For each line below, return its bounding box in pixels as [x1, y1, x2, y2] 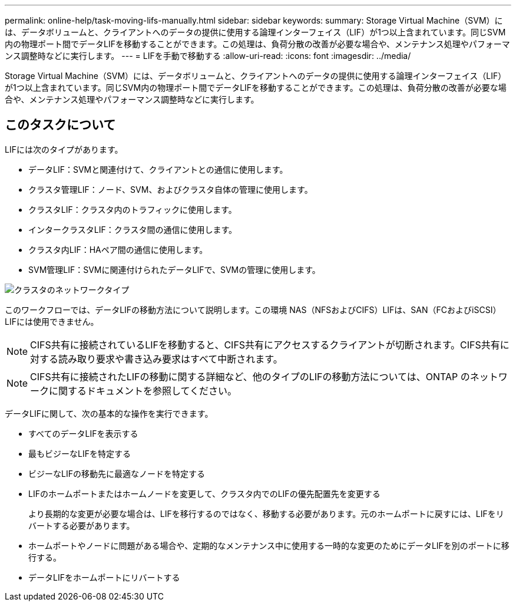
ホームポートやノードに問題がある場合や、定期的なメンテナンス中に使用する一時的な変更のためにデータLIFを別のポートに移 [28, 540, 510, 551]
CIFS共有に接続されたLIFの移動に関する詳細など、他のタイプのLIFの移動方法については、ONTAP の [30, 370, 470, 383]
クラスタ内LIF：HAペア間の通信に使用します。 [28, 244, 208, 255]
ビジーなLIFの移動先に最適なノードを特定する [28, 468, 205, 479]
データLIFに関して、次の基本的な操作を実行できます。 [5, 408, 213, 419]
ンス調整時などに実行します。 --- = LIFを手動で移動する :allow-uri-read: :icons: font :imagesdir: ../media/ [5, 51, 411, 61]
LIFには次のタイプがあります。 [5, 144, 123, 154]
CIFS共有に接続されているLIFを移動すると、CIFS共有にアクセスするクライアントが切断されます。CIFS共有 [30, 338, 500, 351]
